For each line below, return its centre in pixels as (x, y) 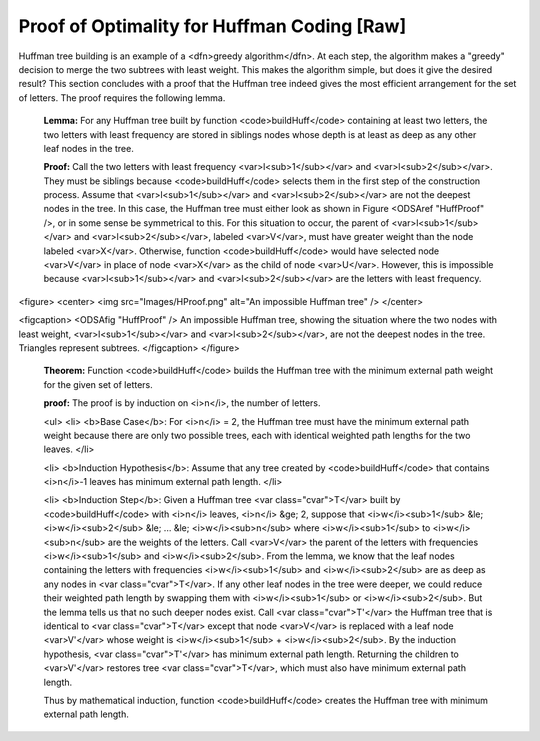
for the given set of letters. (98, 384)
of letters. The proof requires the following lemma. (122, 97)
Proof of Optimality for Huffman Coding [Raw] (212, 26)
